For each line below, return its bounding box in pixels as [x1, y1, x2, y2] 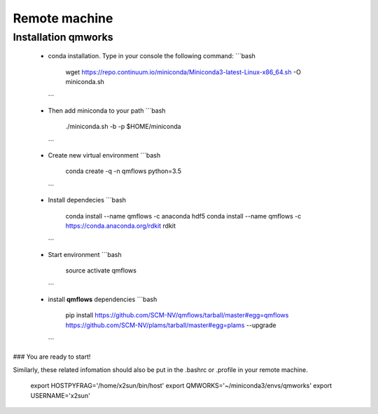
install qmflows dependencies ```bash [48, 295, 157, 303]
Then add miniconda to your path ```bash [48, 106, 166, 115]
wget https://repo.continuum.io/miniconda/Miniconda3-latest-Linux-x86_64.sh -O [65, 67, 301, 76]
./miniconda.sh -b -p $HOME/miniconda [65, 123, 181, 131]
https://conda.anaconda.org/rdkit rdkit [65, 221, 176, 230]
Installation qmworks [13, 31, 113, 43]
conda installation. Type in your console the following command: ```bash [48, 52, 255, 60]
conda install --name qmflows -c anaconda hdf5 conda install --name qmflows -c [65, 212, 302, 220]
